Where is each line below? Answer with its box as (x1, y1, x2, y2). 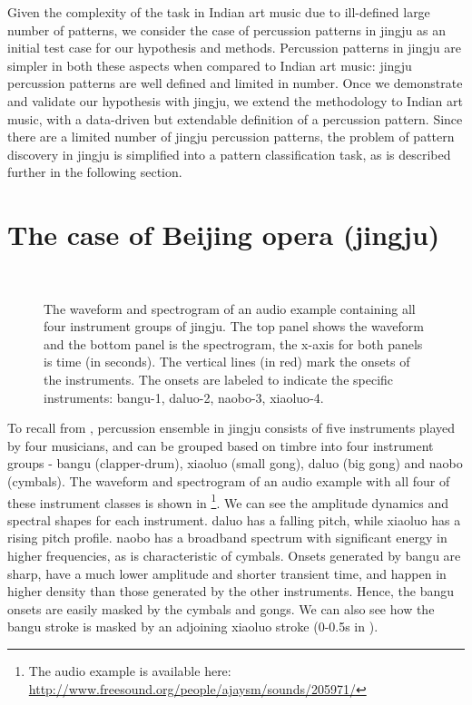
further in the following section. (7, 162, 182, 181)
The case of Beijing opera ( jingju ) (7, 216, 440, 253)
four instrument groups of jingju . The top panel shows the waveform (44, 317, 424, 336)
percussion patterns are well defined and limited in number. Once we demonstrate (7, 73, 463, 93)
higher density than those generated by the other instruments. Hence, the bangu (7, 582, 455, 601)
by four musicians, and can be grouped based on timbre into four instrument (7, 436, 434, 455)
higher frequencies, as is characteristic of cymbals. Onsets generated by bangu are (7, 546, 461, 565)
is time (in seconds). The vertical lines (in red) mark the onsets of (44, 352, 410, 371)
